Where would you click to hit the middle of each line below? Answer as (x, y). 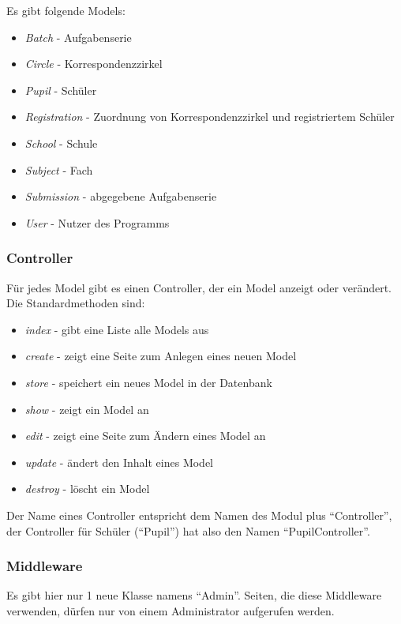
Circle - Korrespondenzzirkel (94, 64)
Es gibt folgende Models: (66, 10)
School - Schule (61, 143)
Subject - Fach (59, 169)
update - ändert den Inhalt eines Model (119, 462)
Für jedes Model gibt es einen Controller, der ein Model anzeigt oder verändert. (199, 287)
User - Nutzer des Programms (97, 222)
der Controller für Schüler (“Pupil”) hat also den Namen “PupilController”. (188, 530)
